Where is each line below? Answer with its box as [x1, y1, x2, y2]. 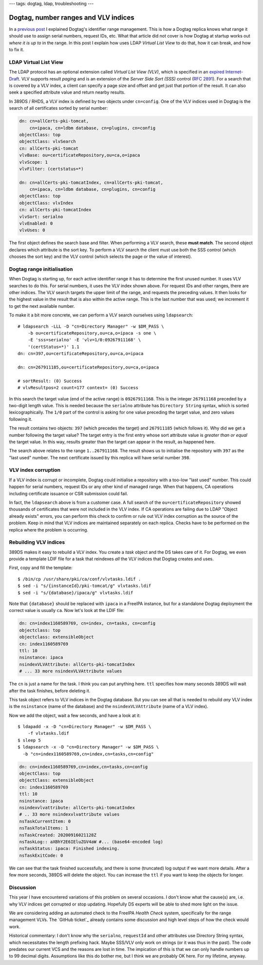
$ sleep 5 [18, 737, 41, 743]
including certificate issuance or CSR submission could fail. [9, 491, 129, 496]
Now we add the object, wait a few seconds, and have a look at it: [9, 712, 141, 718]
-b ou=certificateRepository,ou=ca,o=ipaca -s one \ [27, 331, 157, 336]
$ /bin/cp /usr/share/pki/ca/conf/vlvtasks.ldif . [18, 576, 141, 582]
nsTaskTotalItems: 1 [19, 826, 68, 831]
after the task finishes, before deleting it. [9, 688, 91, 693]
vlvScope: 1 [19, 159, 48, 165]
